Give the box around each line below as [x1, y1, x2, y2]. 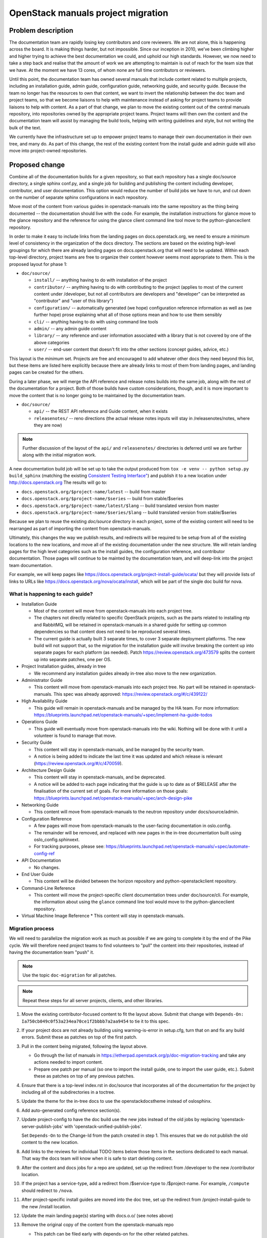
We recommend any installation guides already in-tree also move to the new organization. [34, 670, 217, 676]
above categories [34, 339, 70, 345]
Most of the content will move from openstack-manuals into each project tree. [34, 608, 193, 614]
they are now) [34, 422, 62, 428]
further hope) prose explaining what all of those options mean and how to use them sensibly [34, 312, 222, 318]
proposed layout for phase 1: [9, 261, 68, 267]
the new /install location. [21, 1203, 72, 1209]
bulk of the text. [9, 124, 42, 131]
